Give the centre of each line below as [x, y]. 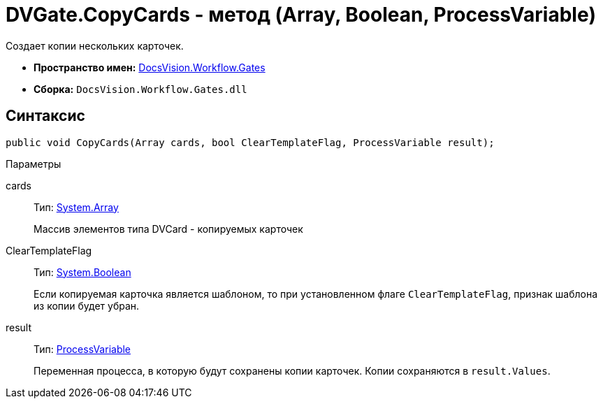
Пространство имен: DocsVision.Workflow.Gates [150, 67]
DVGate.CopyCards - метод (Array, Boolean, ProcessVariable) [301, 15]
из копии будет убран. [87, 305]
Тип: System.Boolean [82, 272]
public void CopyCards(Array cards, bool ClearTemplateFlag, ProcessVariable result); [250, 142]
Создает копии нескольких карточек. [95, 45]
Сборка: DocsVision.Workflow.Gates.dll [140, 89]
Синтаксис [45, 116]
